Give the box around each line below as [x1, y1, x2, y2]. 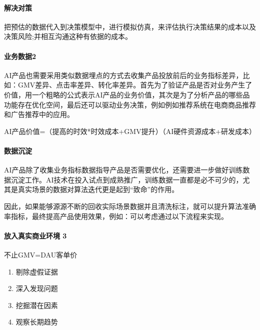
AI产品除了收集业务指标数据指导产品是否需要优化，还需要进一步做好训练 [4, 164, 243, 175]
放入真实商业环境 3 [4, 230, 67, 240]
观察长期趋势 [15, 316, 58, 327]
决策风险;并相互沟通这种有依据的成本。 [4, 31, 132, 41]
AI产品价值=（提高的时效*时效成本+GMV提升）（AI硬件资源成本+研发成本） [4, 125, 256, 136]
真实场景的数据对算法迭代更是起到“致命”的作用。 [17, 184, 179, 194]
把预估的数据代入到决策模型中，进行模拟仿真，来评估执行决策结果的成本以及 [4, 21, 256, 31]
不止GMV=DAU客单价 [4, 249, 77, 259]
